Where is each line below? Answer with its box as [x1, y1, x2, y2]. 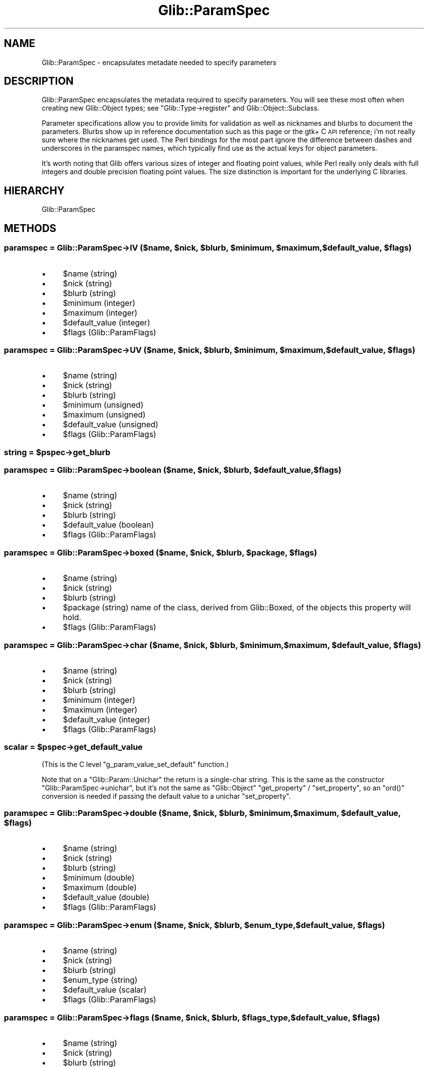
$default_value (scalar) [63, 985, 147, 995]
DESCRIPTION [4, 75, 74, 88]
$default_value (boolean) [63, 520, 154, 530]
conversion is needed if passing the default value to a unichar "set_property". [42, 791, 291, 800]
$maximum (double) [63, 882, 137, 893]
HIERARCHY [4, 184, 65, 197]
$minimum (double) [63, 873, 135, 883]
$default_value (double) [63, 892, 150, 903]
